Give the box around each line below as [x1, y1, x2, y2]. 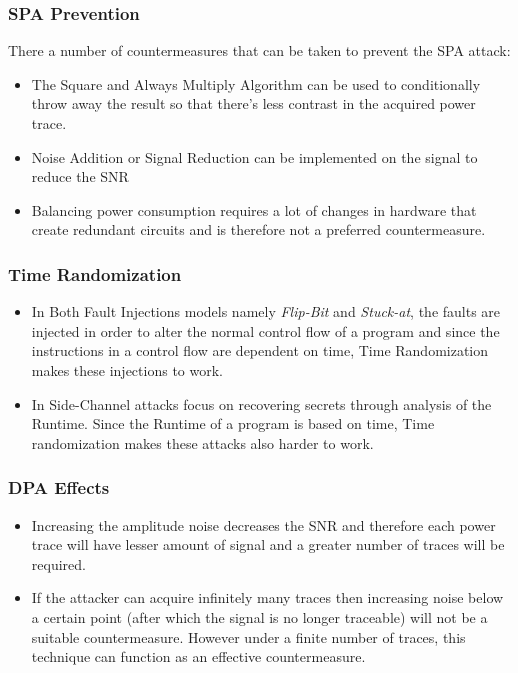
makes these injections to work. [31, 359, 223, 380]
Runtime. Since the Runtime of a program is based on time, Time [31, 413, 435, 434]
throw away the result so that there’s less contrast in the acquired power [31, 93, 476, 114]
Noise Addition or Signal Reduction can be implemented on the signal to [31, 146, 478, 167]
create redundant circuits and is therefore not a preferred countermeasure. [31, 219, 486, 240]
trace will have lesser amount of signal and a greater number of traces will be [31, 534, 505, 555]
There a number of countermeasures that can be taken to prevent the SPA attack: [8, 40, 511, 61]
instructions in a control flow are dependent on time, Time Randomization [31, 340, 489, 361]
